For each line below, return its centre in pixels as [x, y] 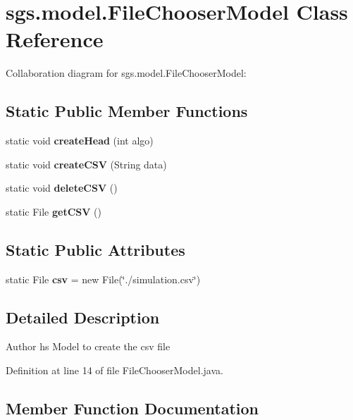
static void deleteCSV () [62, 188]
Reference [55, 39]
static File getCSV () [54, 211]
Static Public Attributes [95, 249]
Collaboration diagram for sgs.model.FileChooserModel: [126, 73]
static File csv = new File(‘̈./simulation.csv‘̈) [103, 279]
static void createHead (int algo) [80, 141]
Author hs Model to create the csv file [88, 346]
